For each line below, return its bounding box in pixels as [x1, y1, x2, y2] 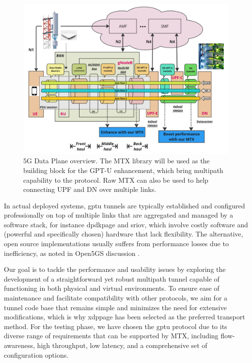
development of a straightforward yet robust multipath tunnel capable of [4, 273, 220, 284]
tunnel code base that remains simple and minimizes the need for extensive [4, 302, 227, 312]
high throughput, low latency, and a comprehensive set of [37, 340, 207, 350]
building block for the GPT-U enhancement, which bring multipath [23, 165, 223, 175]
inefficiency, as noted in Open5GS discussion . [4, 248, 140, 258]
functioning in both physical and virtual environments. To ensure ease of [4, 283, 220, 293]
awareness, [4, 340, 35, 350]
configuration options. [4, 349, 69, 360]
